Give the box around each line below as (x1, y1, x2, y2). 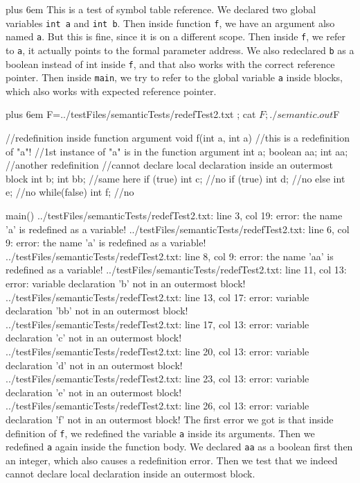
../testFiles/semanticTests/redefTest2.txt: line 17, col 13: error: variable (6, 316, 309, 331)
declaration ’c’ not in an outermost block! (6, 330, 182, 345)
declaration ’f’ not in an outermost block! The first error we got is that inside (6, 412, 334, 426)
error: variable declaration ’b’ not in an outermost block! (6, 276, 246, 290)
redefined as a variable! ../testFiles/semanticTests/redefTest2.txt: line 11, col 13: (6, 262, 347, 277)
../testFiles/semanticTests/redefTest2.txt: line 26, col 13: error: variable (6, 398, 309, 413)
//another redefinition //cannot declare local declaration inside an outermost (6, 158, 333, 172)
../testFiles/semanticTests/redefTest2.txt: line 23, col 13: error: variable (6, 371, 309, 386)
